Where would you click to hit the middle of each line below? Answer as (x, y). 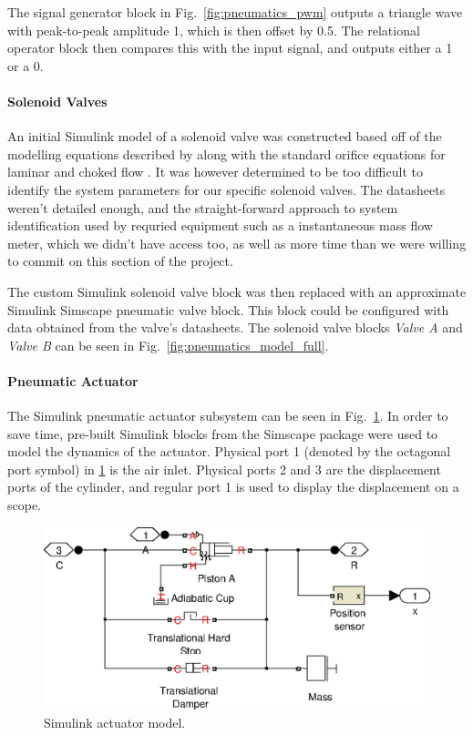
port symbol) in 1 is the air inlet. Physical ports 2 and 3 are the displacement (224, 469)
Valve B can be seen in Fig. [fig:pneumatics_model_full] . (168, 345)
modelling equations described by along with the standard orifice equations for (226, 153)
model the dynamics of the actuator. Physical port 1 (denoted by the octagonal (229, 451)
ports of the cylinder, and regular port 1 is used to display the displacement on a (233, 487)
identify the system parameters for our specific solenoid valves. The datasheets (226, 189)
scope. (25, 505)
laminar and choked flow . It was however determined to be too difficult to (215, 172)
